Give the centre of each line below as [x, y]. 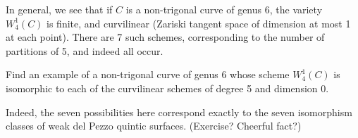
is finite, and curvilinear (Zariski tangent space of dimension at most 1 [199, 23]
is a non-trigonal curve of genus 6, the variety [224, 9]
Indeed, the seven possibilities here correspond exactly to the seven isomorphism [179, 112]
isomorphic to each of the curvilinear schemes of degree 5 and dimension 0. [167, 88]
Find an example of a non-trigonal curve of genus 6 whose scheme [148, 74]
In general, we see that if [59, 9]
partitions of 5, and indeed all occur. [85, 50]
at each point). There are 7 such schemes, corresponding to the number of [165, 37]
